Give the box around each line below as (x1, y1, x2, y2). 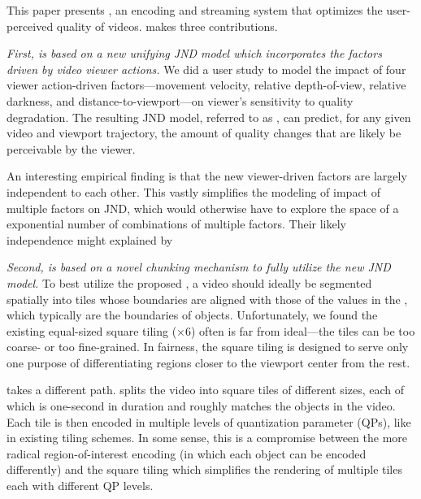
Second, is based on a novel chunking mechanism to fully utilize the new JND (7, 258, 391, 276)
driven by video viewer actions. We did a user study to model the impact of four (7, 60, 406, 77)
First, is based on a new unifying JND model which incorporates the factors (7, 45, 382, 62)
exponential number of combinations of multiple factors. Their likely (7, 215, 346, 232)
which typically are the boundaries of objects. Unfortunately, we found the (7, 306, 378, 323)
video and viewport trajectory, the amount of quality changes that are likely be (7, 124, 401, 141)
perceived (7, 17, 54, 34)
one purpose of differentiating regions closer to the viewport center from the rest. (7, 354, 410, 371)
